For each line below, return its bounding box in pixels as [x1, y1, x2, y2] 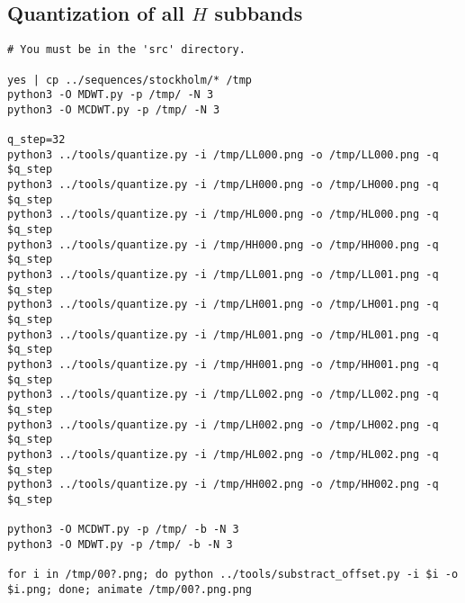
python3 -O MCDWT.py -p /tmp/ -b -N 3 [7, 523, 239, 536]
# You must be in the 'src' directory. [7, 43, 246, 57]
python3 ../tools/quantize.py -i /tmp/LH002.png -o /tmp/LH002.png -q [7, 418, 439, 431]
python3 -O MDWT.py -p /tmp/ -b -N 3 [7, 537, 233, 551]
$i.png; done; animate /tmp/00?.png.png [7, 582, 253, 596]
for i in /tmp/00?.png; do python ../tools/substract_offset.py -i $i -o [7, 568, 459, 581]
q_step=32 [7, 133, 66, 147]
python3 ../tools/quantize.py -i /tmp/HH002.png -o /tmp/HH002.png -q [7, 478, 439, 491]
